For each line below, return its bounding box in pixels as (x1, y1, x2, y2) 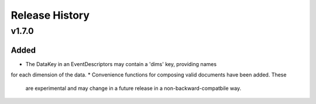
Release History (11, 9, 90, 22)
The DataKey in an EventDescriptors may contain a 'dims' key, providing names (25, 60, 217, 67)
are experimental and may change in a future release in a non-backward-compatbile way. (25, 85, 242, 92)
